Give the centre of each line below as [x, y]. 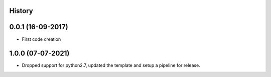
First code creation [41, 39]
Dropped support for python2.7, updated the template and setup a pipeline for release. [111, 65]
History [21, 11]
